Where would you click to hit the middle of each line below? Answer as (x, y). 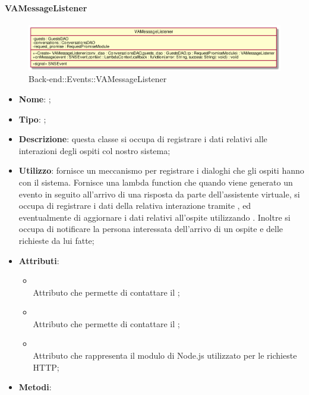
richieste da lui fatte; (56, 240)
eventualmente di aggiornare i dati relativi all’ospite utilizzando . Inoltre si (154, 217)
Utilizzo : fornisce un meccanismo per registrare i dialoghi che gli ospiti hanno (161, 170)
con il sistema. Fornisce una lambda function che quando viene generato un (156, 182)
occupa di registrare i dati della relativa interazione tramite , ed (135, 206)
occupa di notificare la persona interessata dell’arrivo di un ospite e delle (151, 229)
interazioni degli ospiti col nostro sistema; (94, 150)
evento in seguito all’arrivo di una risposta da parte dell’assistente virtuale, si (159, 194)
